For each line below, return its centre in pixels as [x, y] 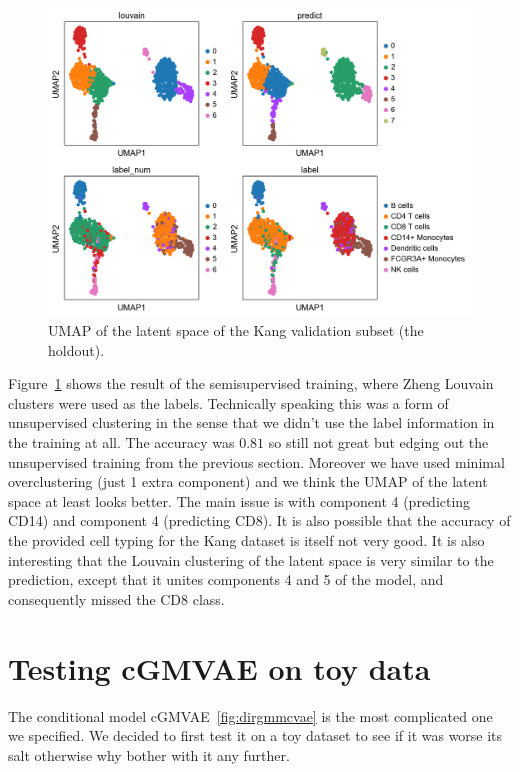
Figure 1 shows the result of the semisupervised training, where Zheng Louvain [251, 383]
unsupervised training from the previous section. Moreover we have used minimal [256, 461]
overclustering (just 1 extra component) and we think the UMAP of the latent [248, 481]
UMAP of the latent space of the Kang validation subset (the [236, 330]
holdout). [76, 349]
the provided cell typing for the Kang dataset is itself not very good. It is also [246, 540]
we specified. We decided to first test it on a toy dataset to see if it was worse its [255, 735]
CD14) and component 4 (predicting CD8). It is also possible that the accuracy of [259, 520]
